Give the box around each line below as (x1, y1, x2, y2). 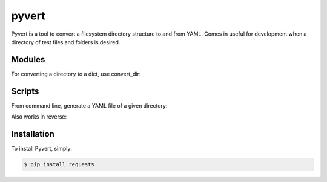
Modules (11, 54, 45, 65)
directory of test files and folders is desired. (11, 38, 121, 45)
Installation (11, 129, 54, 139)
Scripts (11, 86, 39, 96)
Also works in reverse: (11, 113, 67, 120)
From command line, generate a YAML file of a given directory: (11, 102, 168, 109)
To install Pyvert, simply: (11, 145, 73, 152)
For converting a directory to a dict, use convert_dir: (11, 70, 141, 77)
